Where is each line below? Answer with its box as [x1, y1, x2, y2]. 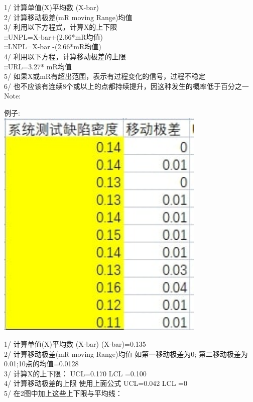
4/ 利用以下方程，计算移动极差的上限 [4, 51, 126, 61]
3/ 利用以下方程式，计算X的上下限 [4, 22, 117, 32]
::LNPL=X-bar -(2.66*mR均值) [4, 41, 101, 52]
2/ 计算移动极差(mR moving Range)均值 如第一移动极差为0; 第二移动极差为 [4, 348, 248, 359]
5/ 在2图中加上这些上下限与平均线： [4, 388, 122, 398]
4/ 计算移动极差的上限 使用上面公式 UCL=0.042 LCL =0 [4, 378, 187, 388]
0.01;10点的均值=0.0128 [4, 358, 79, 369]
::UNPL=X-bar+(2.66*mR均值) [4, 31, 103, 42]
